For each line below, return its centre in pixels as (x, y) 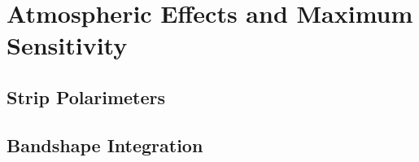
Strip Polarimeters (86, 96)
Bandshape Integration (105, 144)
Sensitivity (67, 45)
